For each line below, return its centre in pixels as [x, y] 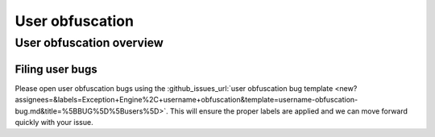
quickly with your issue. [54, 122]
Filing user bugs [56, 69]
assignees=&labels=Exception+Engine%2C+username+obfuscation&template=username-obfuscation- [186, 100]
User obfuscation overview [89, 43]
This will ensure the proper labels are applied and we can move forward [289, 111]
